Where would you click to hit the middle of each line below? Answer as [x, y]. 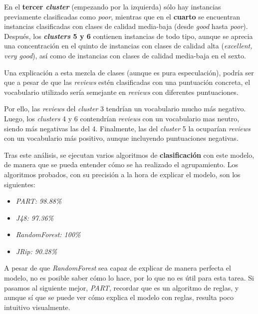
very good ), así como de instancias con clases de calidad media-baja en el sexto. [125, 55]
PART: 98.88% [39, 201]
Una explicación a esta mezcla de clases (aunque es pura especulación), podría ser [129, 72]
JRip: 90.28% [36, 251]
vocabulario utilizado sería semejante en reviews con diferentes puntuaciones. [121, 92]
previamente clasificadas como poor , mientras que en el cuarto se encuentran [122, 16]
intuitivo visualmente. [37, 307]
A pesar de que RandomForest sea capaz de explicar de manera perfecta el [118, 268]
